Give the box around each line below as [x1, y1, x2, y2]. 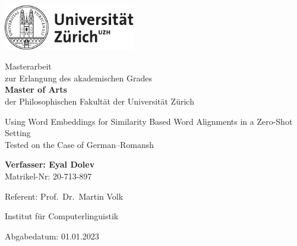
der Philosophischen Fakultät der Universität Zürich [5, 94, 194, 107]
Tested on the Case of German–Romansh [5, 138, 154, 150]
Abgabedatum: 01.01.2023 [5, 229, 99, 242]
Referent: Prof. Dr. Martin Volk [5, 190, 124, 202]
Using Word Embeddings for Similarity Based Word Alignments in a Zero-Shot [5, 115, 293, 127]
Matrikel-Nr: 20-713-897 [5, 169, 92, 182]
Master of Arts [5, 83, 67, 96]
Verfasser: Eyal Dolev [5, 158, 95, 171]
